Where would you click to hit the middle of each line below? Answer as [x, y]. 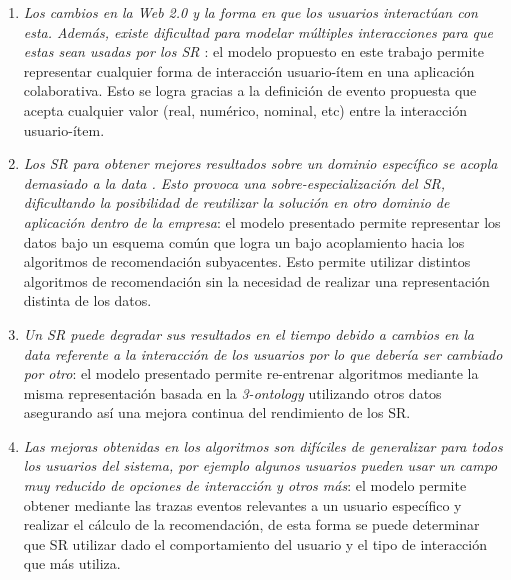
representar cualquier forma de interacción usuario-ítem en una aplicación [249, 70]
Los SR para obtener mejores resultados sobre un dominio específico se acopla [260, 163]
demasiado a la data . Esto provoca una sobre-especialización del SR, [234, 182]
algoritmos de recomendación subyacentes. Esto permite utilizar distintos [247, 261]
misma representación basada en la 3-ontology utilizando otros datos [232, 392]
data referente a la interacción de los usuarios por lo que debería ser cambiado [263, 353]
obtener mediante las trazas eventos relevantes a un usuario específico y [242, 504]
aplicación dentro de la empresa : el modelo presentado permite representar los [262, 221]
